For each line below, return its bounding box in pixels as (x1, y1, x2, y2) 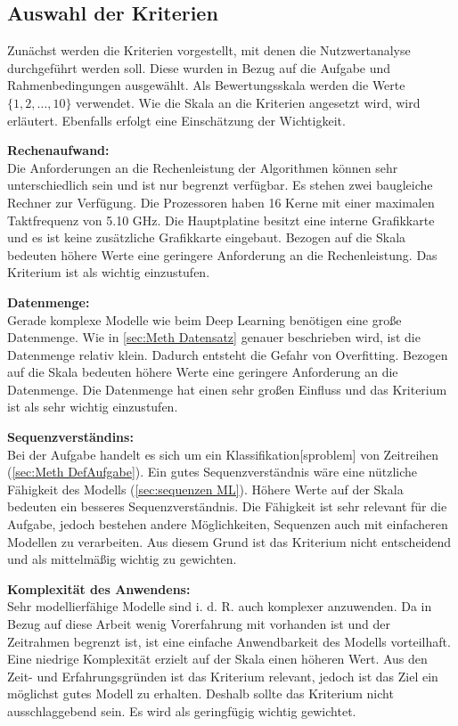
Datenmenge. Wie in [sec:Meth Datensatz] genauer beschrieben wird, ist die (7, 328, 421, 347)
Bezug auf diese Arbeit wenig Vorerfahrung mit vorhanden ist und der (7, 615, 390, 633)
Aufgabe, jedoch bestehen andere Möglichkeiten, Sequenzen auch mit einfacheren (7, 515, 448, 534)
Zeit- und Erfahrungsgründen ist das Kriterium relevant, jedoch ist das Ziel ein (7, 666, 438, 685)
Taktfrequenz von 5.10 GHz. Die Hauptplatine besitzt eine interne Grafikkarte (7, 210, 435, 229)
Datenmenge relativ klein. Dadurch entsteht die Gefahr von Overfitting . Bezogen (7, 345, 448, 363)
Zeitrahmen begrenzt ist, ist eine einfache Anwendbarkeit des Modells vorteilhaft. (7, 632, 451, 650)
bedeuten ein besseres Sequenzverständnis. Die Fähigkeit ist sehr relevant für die (7, 497, 447, 516)
